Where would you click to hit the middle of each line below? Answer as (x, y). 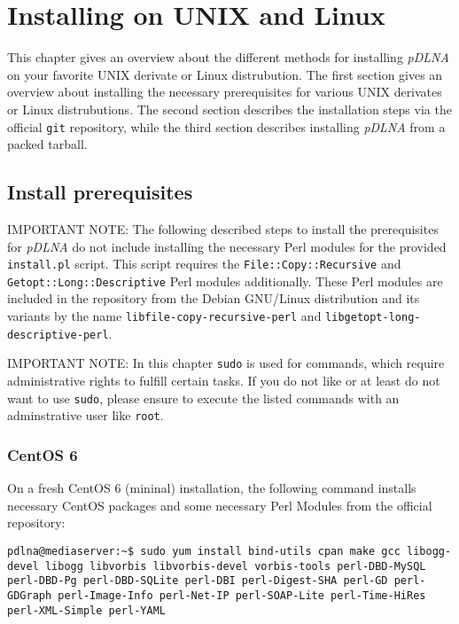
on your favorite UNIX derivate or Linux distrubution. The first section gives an (225, 74)
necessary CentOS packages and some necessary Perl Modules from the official (220, 505)
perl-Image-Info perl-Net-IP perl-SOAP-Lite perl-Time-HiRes (242, 595)
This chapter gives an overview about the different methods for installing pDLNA (228, 57)
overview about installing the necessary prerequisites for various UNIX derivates (225, 92)
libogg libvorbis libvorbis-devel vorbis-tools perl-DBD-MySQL (235, 566)
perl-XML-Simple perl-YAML (86, 610)
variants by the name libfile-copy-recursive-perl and (164, 316)
